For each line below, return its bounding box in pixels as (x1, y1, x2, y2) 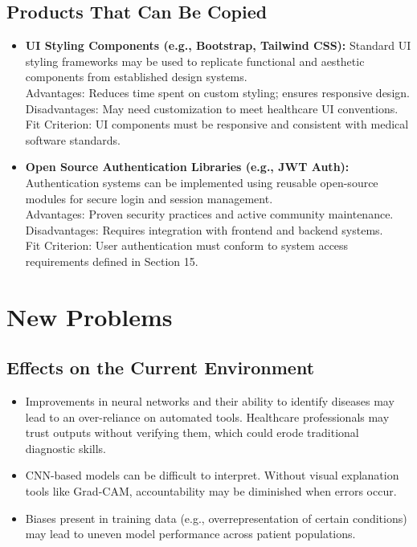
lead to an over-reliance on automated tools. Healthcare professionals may (25, 408, 390, 425)
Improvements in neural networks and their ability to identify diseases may (25, 393, 395, 410)
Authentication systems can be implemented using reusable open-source (25, 173, 378, 190)
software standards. (25, 131, 121, 148)
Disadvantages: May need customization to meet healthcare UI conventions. (25, 100, 399, 116)
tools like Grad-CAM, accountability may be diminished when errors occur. (25, 483, 397, 500)
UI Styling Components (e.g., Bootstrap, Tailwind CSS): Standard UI (25, 37, 411, 54)
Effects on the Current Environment (6, 355, 315, 380)
